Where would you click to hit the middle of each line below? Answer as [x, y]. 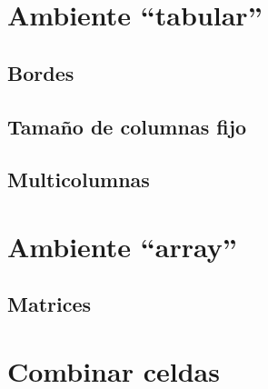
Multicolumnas [79, 180]
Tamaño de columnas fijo [127, 126]
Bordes [41, 72]
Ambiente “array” [122, 246]
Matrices [50, 304]
